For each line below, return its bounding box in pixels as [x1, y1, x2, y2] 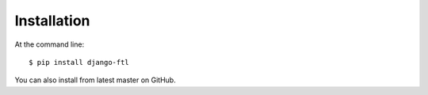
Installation [14, 12, 90, 29]
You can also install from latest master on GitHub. [14, 75, 176, 85]
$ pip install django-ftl [29, 58, 130, 66]
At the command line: [14, 40, 85, 49]
